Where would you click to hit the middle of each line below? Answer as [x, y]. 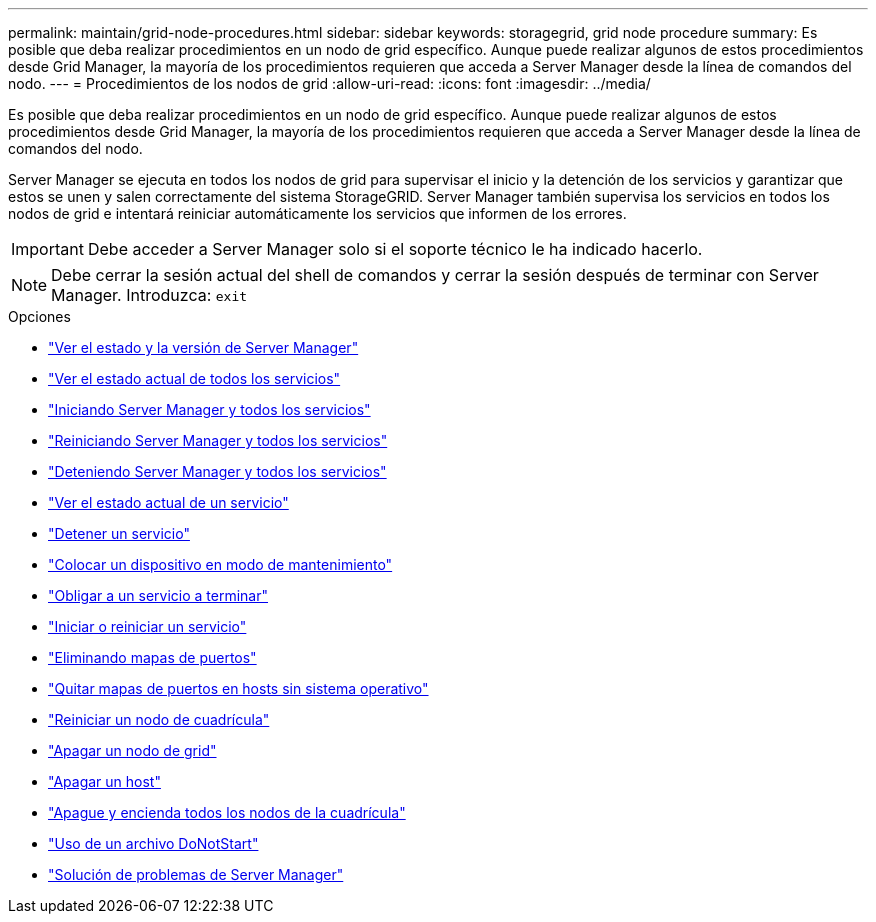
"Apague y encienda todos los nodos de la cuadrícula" [227, 812]
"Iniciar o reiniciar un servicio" [147, 626]
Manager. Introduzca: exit [149, 295]
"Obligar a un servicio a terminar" [158, 595]
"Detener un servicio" [119, 533]
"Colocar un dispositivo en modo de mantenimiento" [220, 564]
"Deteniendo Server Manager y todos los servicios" [217, 471]
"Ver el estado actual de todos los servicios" [194, 378]
